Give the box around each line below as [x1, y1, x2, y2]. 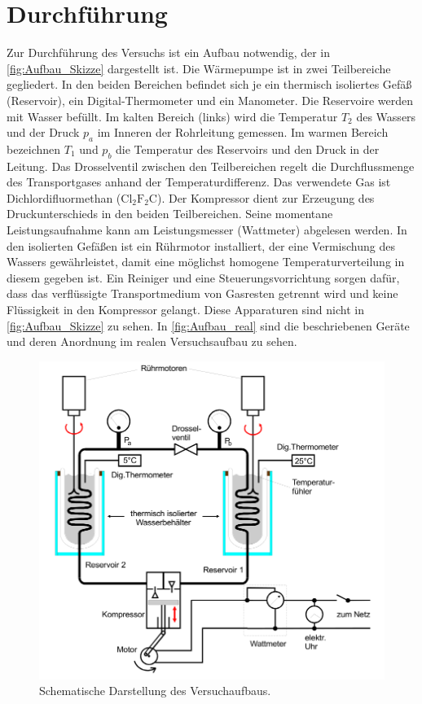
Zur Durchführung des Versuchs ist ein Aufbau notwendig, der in [7, 44, 331, 61]
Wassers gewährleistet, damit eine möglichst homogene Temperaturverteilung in [7, 253, 405, 270]
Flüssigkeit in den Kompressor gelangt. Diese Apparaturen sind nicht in [7, 301, 364, 318]
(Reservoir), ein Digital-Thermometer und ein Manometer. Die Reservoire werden [7, 91, 413, 108]
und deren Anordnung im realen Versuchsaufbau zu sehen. [7, 333, 297, 350]
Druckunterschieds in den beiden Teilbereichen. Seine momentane [7, 205, 333, 222]
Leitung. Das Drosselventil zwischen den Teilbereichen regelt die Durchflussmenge [7, 157, 415, 174]
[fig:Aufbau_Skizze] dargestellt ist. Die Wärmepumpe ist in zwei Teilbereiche [7, 59, 391, 77]
